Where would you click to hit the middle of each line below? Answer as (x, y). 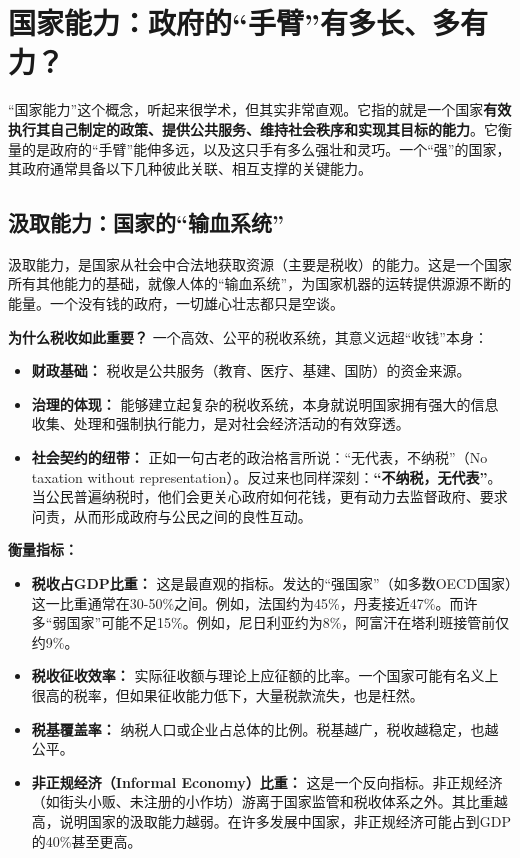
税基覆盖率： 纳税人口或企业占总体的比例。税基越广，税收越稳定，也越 (265, 728)
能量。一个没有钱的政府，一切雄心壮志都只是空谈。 (176, 303)
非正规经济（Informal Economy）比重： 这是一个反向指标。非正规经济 (267, 781)
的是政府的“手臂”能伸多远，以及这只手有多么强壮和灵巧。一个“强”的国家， (266, 148)
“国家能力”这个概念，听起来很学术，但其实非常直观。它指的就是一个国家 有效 (260, 109)
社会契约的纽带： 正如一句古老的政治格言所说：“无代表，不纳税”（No (259, 457)
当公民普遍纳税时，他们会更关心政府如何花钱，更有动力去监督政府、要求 (269, 496)
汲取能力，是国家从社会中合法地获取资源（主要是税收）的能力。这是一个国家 (260, 263)
